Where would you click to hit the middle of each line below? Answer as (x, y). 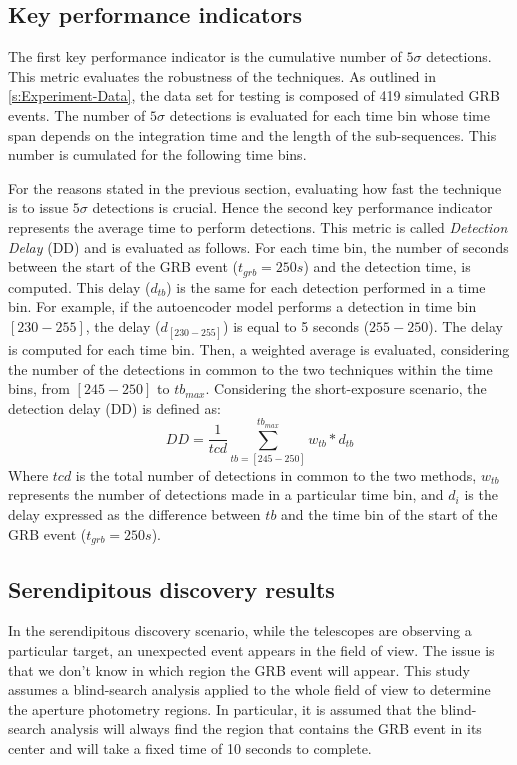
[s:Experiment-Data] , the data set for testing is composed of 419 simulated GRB (254, 95)
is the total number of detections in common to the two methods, (276, 474)
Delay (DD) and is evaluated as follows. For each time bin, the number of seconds (258, 246)
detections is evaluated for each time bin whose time (329, 114)
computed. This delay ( (79, 286)
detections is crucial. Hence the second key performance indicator (292, 207)
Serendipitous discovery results (171, 588)
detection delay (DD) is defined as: (114, 407)
